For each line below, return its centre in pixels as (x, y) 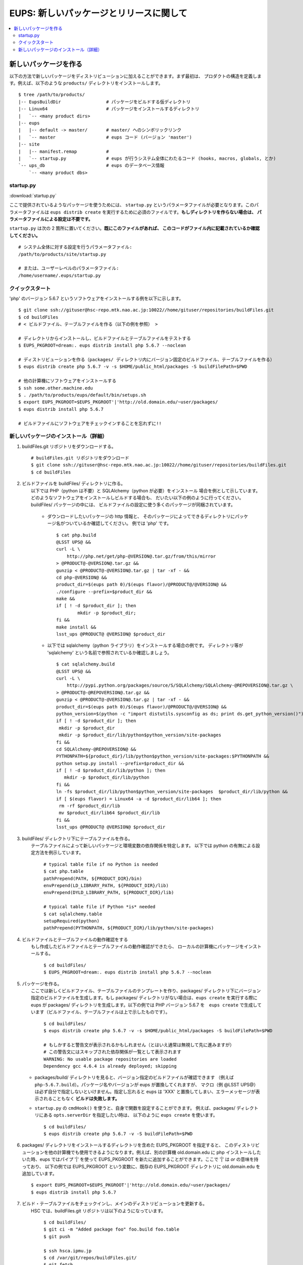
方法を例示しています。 (59, 853)
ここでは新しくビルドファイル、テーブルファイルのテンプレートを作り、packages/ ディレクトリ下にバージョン (146, 991)
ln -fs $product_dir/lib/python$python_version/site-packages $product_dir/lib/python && (172, 792)
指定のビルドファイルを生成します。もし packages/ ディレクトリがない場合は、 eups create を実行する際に (144, 998)
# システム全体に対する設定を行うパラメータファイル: (75, 247)
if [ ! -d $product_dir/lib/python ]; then (111, 771)
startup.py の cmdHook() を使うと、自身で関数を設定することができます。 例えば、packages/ (135, 1108)
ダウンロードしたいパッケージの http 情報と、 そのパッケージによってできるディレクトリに (141, 516)
